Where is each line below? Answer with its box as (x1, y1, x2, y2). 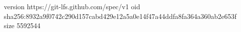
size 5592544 (4, 20, 41, 31)
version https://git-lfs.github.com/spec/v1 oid (4, 1, 140, 11)
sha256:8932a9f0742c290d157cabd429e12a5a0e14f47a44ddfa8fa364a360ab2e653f (4, 11, 237, 21)
